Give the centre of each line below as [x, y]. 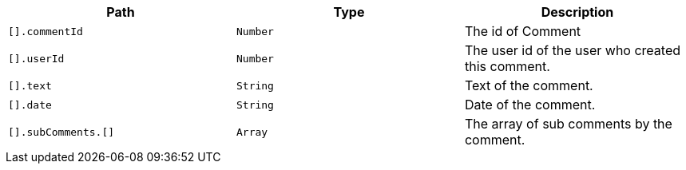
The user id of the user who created [573, 50]
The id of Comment [523, 31]
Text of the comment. [529, 85]
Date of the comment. [530, 105]
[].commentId [46, 31]
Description [577, 12]
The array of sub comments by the [568, 124]
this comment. [507, 66]
